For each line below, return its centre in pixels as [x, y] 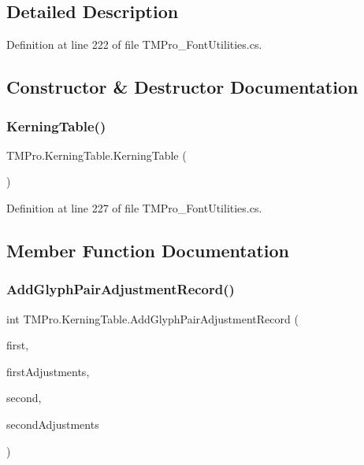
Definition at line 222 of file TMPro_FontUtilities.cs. [134, 44]
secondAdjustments [53, 424]
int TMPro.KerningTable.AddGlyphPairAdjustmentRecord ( [152, 318]
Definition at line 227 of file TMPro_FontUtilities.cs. [134, 207]
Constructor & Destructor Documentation [182, 87]
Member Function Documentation [148, 250]
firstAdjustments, [48, 371]
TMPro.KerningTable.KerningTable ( [97, 155]
